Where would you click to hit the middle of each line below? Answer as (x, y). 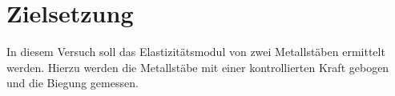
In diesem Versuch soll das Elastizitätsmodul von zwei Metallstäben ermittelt (196, 52)
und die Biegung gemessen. (73, 83)
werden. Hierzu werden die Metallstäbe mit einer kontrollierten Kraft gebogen (198, 67)
